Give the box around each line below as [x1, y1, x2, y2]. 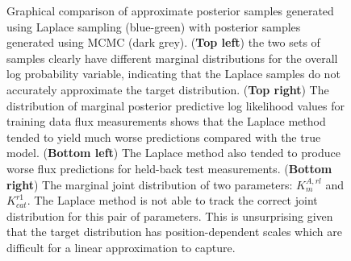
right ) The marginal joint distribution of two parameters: [6, 176, 293, 193]
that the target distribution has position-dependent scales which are [6, 223, 342, 240]
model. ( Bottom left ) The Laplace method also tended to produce [6, 144, 341, 161]
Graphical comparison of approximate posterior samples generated [6, 2, 334, 19]
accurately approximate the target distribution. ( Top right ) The [6, 81, 329, 97]
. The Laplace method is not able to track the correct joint [27, 192, 318, 209]
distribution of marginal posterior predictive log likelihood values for [6, 97, 345, 114]
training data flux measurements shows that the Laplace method [6, 113, 326, 130]
